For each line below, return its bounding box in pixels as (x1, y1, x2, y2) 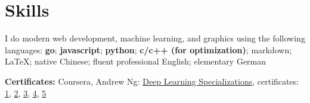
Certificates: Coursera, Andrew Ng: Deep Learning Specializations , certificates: (5, 75, 299, 87)
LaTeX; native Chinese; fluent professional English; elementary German (5, 55, 266, 67)
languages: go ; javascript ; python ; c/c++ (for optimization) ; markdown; (5, 43, 292, 56)
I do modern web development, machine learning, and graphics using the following (5, 32, 305, 44)
